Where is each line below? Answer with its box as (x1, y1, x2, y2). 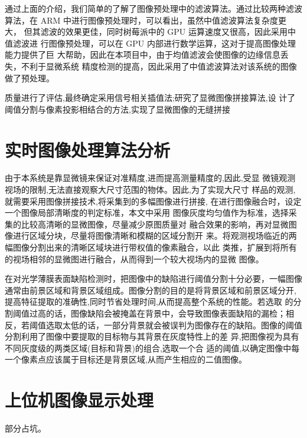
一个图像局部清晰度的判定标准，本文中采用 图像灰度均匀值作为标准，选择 (5, 206, 289, 219)
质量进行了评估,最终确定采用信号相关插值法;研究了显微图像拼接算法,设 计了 (5, 91, 296, 104)
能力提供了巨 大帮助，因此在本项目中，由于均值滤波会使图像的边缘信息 (5, 48, 280, 61)
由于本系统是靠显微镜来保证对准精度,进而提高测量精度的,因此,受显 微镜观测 (5, 172, 296, 184)
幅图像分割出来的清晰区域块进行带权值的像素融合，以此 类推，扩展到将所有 (5, 241, 297, 253)
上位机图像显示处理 (5, 388, 154, 412)
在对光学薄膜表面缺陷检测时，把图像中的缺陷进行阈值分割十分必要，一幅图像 (5, 272, 302, 285)
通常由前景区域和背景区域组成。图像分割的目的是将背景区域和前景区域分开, (5, 284, 296, 296)
